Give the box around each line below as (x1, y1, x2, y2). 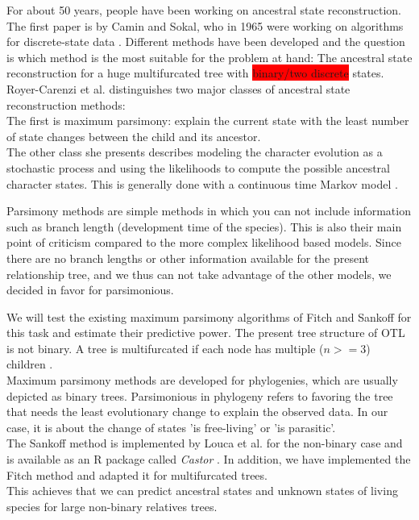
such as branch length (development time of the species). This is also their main (6, 218, 402, 235)
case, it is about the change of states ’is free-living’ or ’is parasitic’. (6, 418, 336, 435)
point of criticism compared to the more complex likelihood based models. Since (6, 234, 401, 251)
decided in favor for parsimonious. (6, 281, 174, 298)
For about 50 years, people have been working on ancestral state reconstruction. (6, 2, 401, 18)
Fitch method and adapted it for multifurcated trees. (6, 466, 268, 483)
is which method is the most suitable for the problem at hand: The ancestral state (6, 48, 413, 65)
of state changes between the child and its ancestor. (6, 127, 261, 144)
